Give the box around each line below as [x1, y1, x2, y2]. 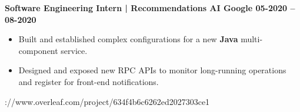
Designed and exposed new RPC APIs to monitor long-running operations [18, 64, 286, 76]
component [18, 44, 58, 56]
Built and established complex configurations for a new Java [18, 33, 238, 45]
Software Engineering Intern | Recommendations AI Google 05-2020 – [5, 2, 295, 13]
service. [61, 44, 88, 56]
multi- [241, 33, 263, 45]
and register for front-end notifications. [18, 75, 159, 87]
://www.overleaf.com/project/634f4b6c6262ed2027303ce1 [5, 95, 210, 107]
